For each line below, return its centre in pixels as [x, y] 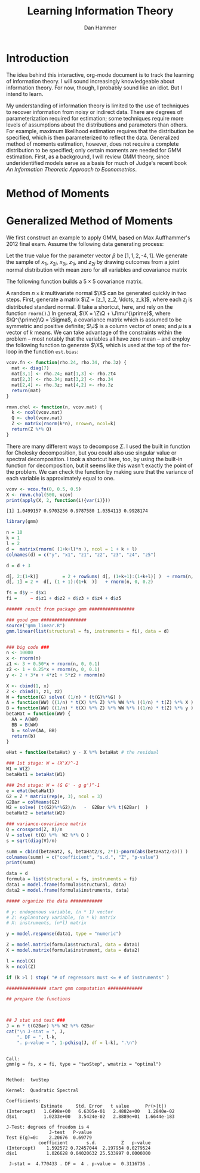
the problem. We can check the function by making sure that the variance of [100, 471]
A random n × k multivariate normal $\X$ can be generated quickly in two [96, 293]
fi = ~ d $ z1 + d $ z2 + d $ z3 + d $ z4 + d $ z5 [64, 598]
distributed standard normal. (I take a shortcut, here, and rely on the [90, 307]
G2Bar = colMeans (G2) [33, 802]
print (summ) [21, 863]
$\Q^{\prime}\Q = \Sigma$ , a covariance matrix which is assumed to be [94, 320]
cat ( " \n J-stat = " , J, [36, 1032]
